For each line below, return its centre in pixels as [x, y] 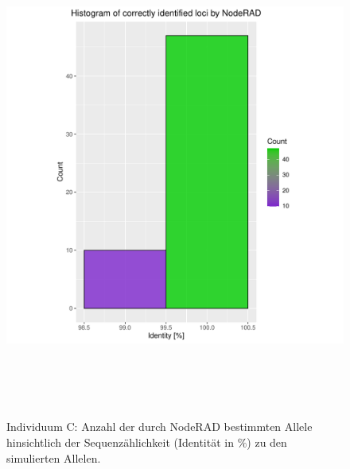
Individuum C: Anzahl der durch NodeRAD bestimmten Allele [159, 426]
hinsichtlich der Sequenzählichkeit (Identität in [120, 442]
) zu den [267, 442]
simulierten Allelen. [54, 457]
